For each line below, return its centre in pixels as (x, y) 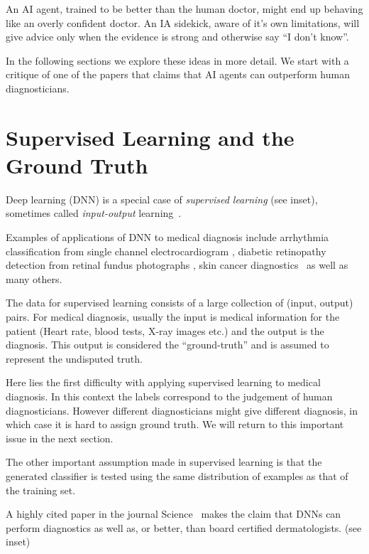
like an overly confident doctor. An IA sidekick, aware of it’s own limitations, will (183, 22)
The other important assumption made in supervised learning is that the (164, 462)
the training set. (41, 490)
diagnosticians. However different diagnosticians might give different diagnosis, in (182, 410)
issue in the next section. (60, 438)
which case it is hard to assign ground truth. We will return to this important (175, 424)
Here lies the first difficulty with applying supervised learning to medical (163, 382)
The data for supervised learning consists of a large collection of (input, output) (180, 303)
